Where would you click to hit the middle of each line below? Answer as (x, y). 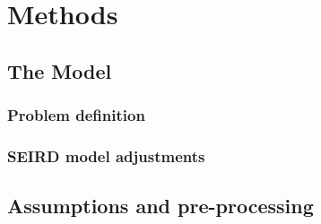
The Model (60, 70)
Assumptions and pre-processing (160, 206)
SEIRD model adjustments (106, 155)
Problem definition (76, 115)
